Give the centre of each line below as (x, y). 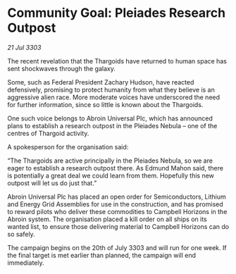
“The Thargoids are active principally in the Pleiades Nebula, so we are (110, 161)
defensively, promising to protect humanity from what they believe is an (111, 89)
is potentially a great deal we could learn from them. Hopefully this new (111, 175)
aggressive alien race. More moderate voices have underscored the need (114, 97)
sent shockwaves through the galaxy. (62, 68)
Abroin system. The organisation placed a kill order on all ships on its (107, 219)
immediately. (26, 263)
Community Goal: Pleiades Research (117, 13)
